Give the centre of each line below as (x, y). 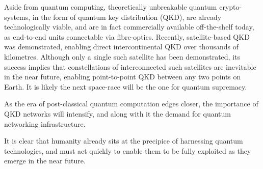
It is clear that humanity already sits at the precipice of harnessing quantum (124, 141)
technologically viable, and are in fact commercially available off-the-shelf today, (129, 27)
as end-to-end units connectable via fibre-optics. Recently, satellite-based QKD (127, 36)
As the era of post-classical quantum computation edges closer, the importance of (131, 104)
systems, (17, 17)
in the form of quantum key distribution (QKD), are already (127, 17)
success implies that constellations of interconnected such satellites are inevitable (130, 66)
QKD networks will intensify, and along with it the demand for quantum (117, 113)
